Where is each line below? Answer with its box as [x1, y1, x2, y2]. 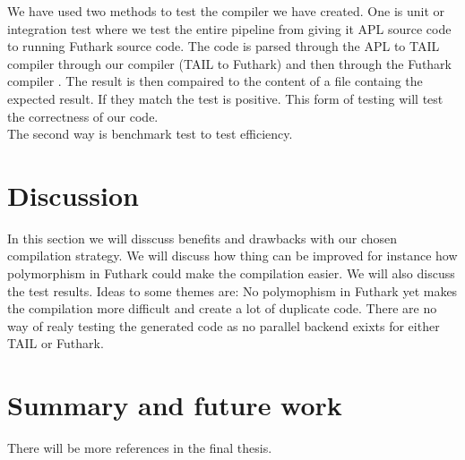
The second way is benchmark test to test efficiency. [7, 124, 293, 143]
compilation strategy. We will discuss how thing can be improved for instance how [7, 246, 458, 265]
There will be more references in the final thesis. [7, 439, 272, 457]
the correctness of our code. [7, 106, 159, 125]
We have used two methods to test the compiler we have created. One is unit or [7, 2, 445, 20]
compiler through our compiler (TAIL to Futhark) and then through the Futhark [7, 54, 452, 72]
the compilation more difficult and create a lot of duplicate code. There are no [7, 299, 437, 318]
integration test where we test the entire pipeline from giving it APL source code [7, 19, 452, 38]
